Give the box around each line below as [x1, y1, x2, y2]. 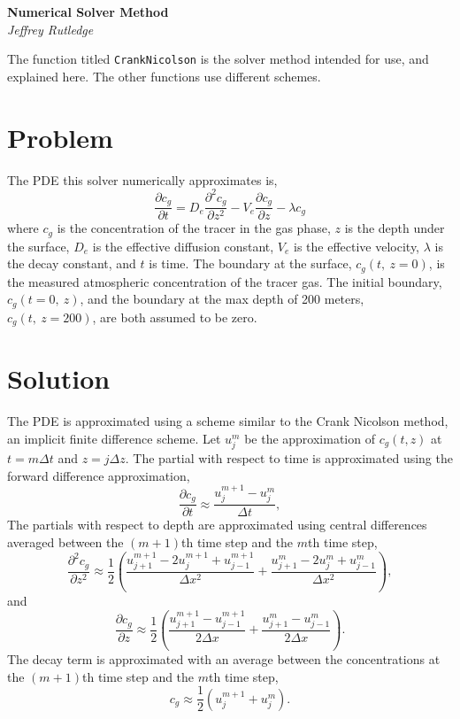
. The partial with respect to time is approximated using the [125, 449, 453, 468]
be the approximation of [244, 429, 375, 447]
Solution [7, 360, 111, 397]
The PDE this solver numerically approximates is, [7, 170, 278, 189]
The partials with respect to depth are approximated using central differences [7, 515, 427, 534]
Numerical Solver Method [7, 3, 169, 20]
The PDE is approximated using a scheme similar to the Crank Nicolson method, [7, 412, 448, 430]
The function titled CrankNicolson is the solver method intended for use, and [7, 50, 429, 68]
